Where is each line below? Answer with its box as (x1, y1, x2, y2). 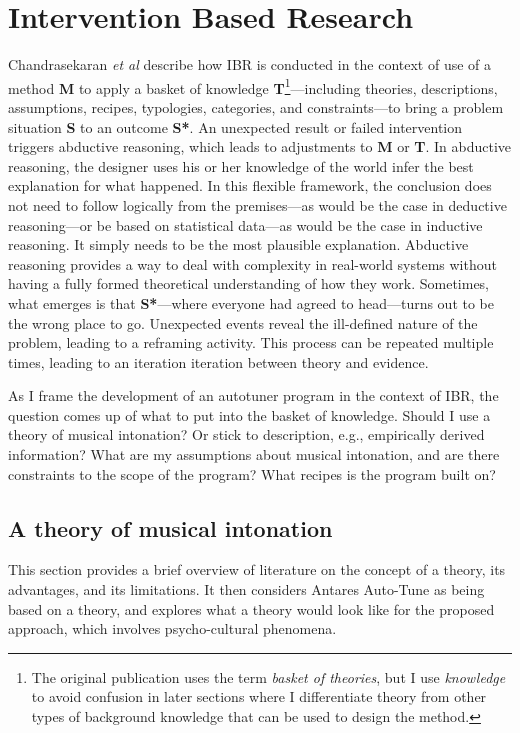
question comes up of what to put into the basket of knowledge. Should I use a (8, 404, 491, 425)
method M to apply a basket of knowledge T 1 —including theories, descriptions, (8, 74, 498, 98)
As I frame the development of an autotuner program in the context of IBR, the (8, 385, 499, 406)
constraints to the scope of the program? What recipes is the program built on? (8, 463, 496, 484)
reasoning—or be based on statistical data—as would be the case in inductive (8, 214, 483, 235)
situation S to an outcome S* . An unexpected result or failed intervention (8, 116, 463, 137)
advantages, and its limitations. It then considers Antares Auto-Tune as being (8, 579, 485, 600)
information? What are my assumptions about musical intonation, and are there (8, 444, 500, 465)
